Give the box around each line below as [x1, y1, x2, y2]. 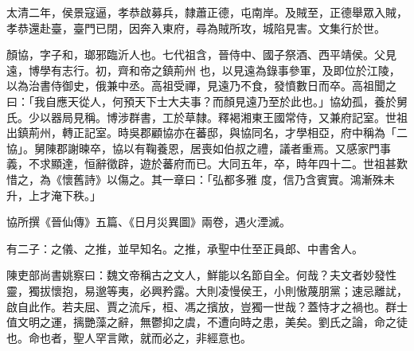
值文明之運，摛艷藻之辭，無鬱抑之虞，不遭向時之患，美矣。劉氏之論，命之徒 [6, 314, 408, 330]
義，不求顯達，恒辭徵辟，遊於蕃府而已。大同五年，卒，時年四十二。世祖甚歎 [6, 155, 408, 172]
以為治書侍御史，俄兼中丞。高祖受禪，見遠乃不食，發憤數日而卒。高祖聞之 [6, 77, 396, 94]
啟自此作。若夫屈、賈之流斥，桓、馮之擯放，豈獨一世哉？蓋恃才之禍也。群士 [6, 298, 408, 314]
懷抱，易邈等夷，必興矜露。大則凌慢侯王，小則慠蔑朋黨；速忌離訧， [50, 282, 408, 298]
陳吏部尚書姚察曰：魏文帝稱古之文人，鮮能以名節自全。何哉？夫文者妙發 [6, 267, 385, 283]
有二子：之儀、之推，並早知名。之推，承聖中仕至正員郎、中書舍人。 [6, 240, 363, 256]
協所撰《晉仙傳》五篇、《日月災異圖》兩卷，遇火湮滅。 [6, 213, 291, 230]
